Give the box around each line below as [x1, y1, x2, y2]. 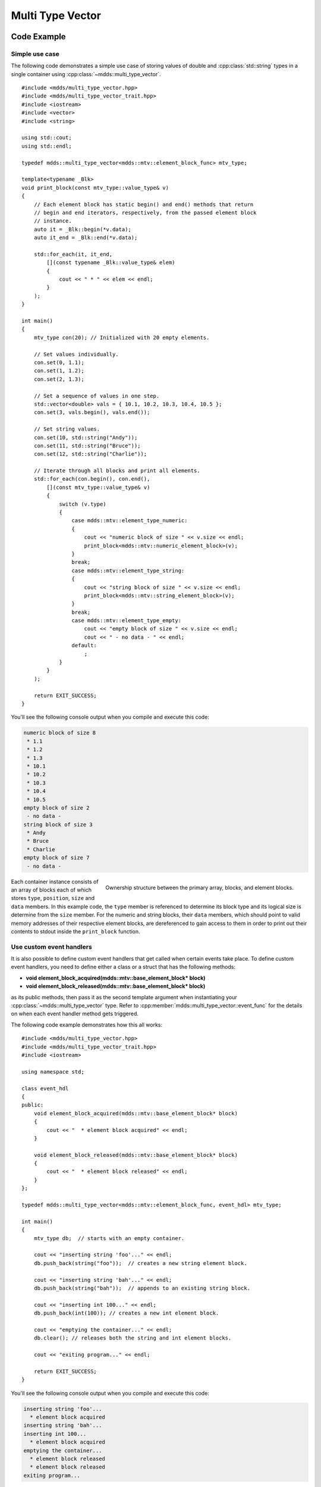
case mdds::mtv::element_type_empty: [71, 617, 181, 624]
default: [71, 642, 97, 649]
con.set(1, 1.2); [33, 368, 84, 374]
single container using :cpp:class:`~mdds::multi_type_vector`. [11, 70, 161, 77]
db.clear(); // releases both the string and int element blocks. [33, 1335, 232, 1341]
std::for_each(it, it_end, [33, 250, 113, 258]
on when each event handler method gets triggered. [11, 1010, 139, 1017]
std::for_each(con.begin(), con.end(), [33, 476, 150, 482]
